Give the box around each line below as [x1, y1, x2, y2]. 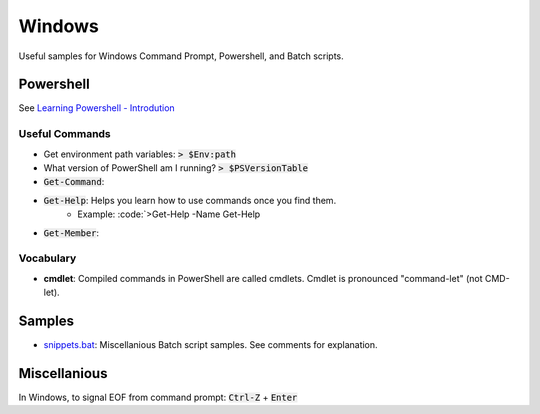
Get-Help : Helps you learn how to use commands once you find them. [43, 194, 337, 206]
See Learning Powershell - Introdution [18, 102, 175, 114]
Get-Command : [43, 176, 105, 188]
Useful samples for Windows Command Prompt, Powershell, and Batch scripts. [18, 50, 344, 62]
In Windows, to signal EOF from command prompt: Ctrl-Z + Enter [18, 391, 298, 403]
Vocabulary [18, 251, 77, 265]
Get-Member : [43, 226, 100, 239]
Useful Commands [18, 127, 112, 141]
